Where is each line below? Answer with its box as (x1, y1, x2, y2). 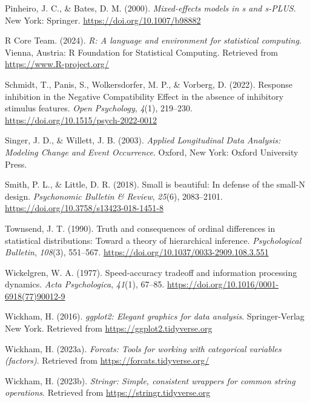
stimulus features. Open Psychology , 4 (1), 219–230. (5, 102, 193, 114)
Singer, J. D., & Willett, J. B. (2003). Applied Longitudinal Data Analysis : (5, 134, 281, 146)
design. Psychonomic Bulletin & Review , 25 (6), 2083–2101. (5, 189, 223, 202)
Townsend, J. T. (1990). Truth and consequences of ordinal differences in (5, 221, 275, 234)
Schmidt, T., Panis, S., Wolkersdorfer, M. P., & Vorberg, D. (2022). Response (5, 77, 293, 90)
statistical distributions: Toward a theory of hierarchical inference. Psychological (5, 234, 302, 246)
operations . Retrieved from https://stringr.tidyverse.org (5, 386, 211, 399)
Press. (5, 157, 27, 170)
